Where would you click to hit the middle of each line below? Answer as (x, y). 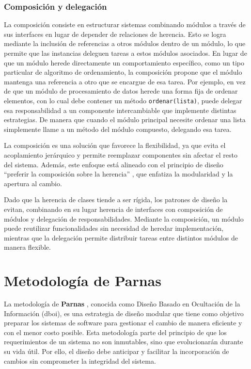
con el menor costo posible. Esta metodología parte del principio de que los (115, 332)
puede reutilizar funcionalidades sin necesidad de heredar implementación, (114, 228)
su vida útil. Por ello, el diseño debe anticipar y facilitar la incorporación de (117, 351)
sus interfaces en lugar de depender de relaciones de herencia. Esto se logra (115, 34)
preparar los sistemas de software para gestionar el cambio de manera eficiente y (123, 323)
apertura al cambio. (33, 183)
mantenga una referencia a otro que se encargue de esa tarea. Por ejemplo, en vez (125, 81)
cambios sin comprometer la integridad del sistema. (80, 361)
